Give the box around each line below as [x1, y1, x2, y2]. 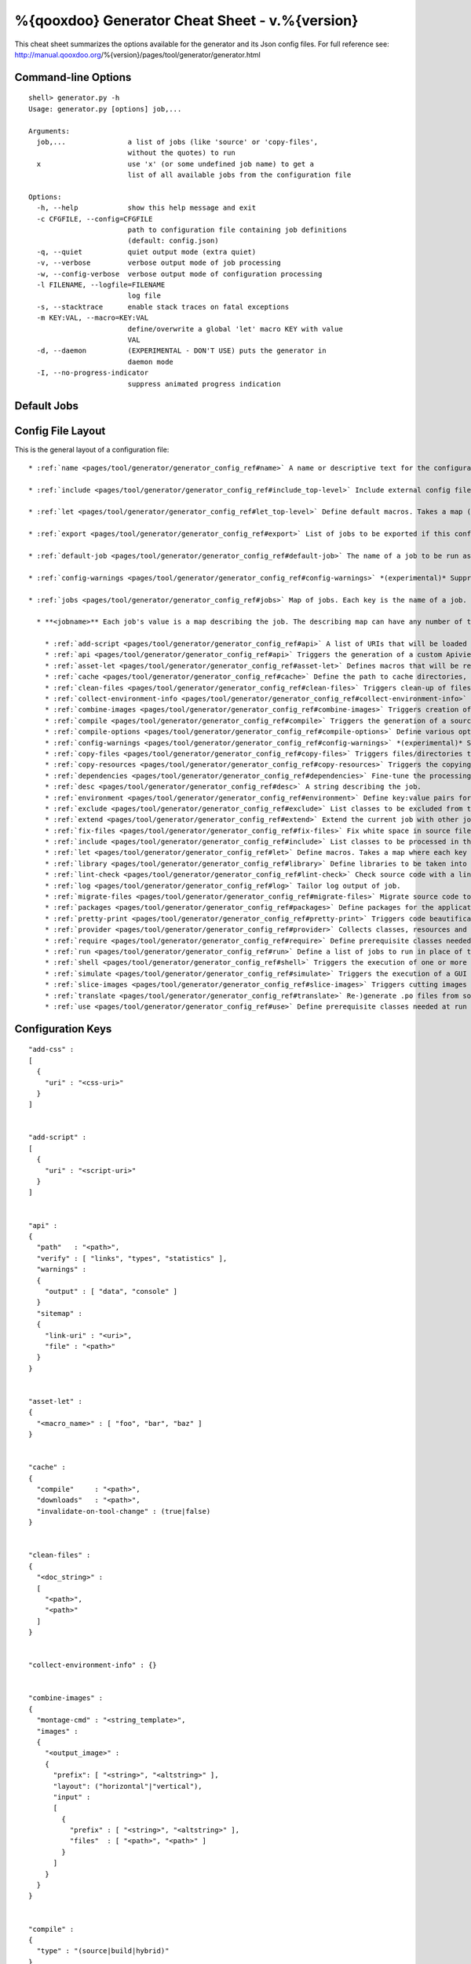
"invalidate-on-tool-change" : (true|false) [36, 1507, 211, 1515]
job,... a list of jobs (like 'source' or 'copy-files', [36, 137, 319, 146]
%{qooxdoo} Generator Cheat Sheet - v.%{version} [14, 12, 359, 29]
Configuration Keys [14, 1022, 112, 1035]
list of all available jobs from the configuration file [127, 170, 352, 180]
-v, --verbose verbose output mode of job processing [36, 258, 282, 267]
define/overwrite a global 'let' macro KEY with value [127, 324, 343, 333]
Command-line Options [14, 71, 132, 84]
